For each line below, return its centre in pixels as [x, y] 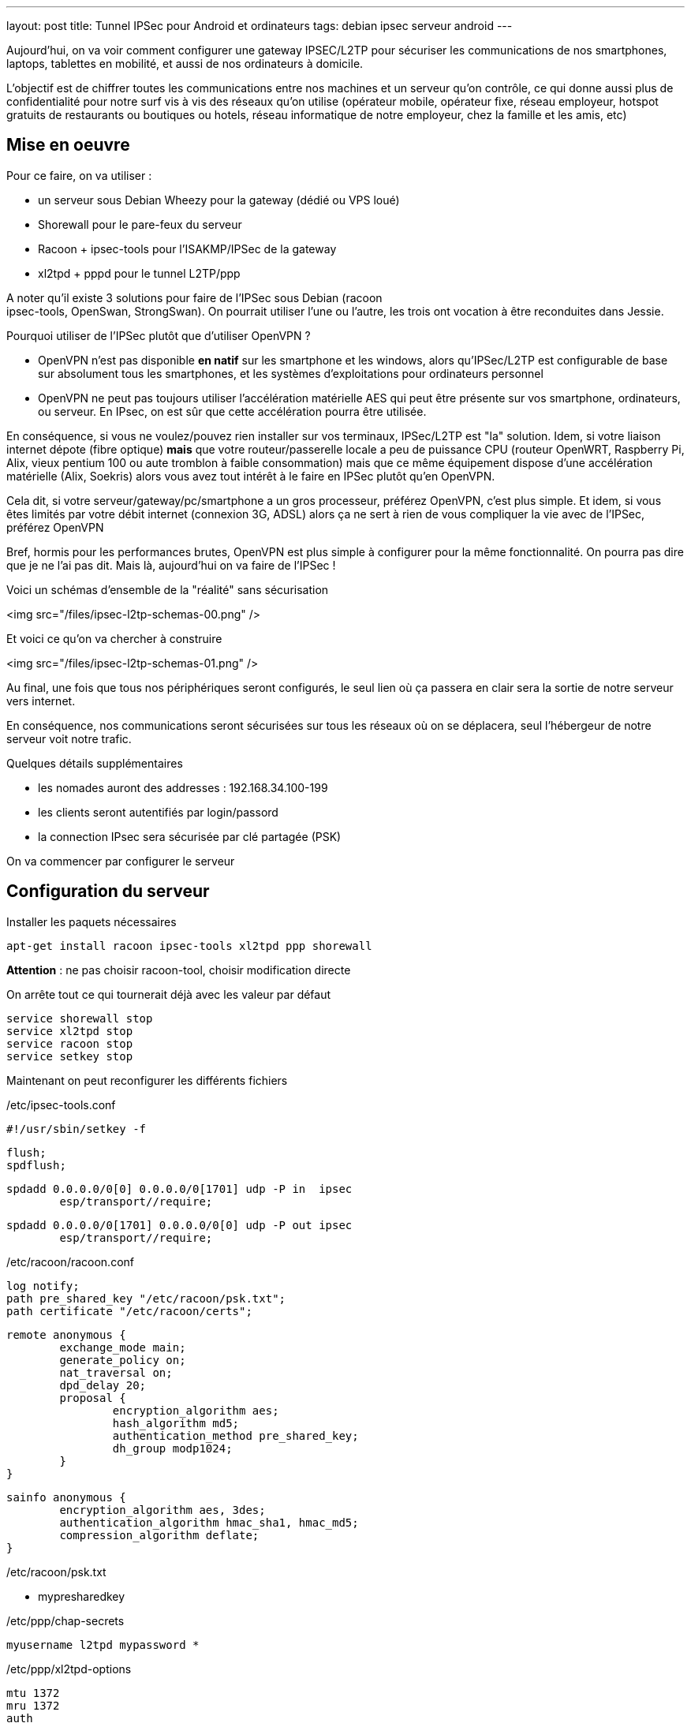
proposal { [93, 1398]
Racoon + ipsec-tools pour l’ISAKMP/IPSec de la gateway [187, 249]
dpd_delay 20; [103, 1385]
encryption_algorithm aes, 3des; [162, 1510]
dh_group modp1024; [172, 1448]
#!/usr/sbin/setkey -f [77, 1129]
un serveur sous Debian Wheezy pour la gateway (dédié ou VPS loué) [219, 200]
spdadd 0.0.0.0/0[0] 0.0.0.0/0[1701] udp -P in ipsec [179, 1189]
